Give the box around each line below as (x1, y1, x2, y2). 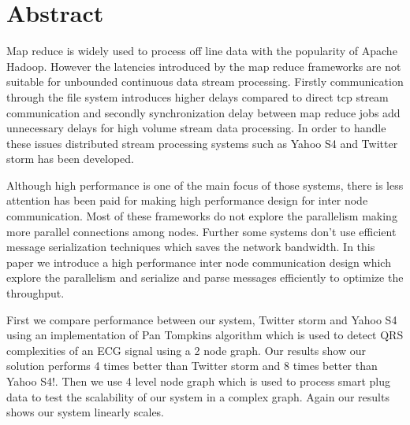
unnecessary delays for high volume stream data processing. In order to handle (6, 120, 386, 136)
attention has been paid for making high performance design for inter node (6, 192, 368, 209)
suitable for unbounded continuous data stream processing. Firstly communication (6, 73, 404, 90)
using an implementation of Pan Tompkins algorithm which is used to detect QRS (6, 327, 404, 343)
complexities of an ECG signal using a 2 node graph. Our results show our (6, 342, 366, 358)
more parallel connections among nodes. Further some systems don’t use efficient (6, 223, 397, 239)
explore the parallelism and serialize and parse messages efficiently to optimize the (6, 269, 404, 286)
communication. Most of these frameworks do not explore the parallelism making (6, 208, 397, 224)
